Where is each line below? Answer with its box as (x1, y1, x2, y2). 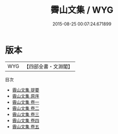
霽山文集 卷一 (12, 99, 39, 105)
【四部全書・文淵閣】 (24, 63, 73, 70)
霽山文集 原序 (12, 93, 39, 99)
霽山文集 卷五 (12, 123, 39, 130)
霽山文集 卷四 (12, 117, 39, 123)
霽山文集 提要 (12, 87, 39, 93)
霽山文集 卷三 (12, 111, 39, 117)
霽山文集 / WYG (50, 4, 114, 16)
